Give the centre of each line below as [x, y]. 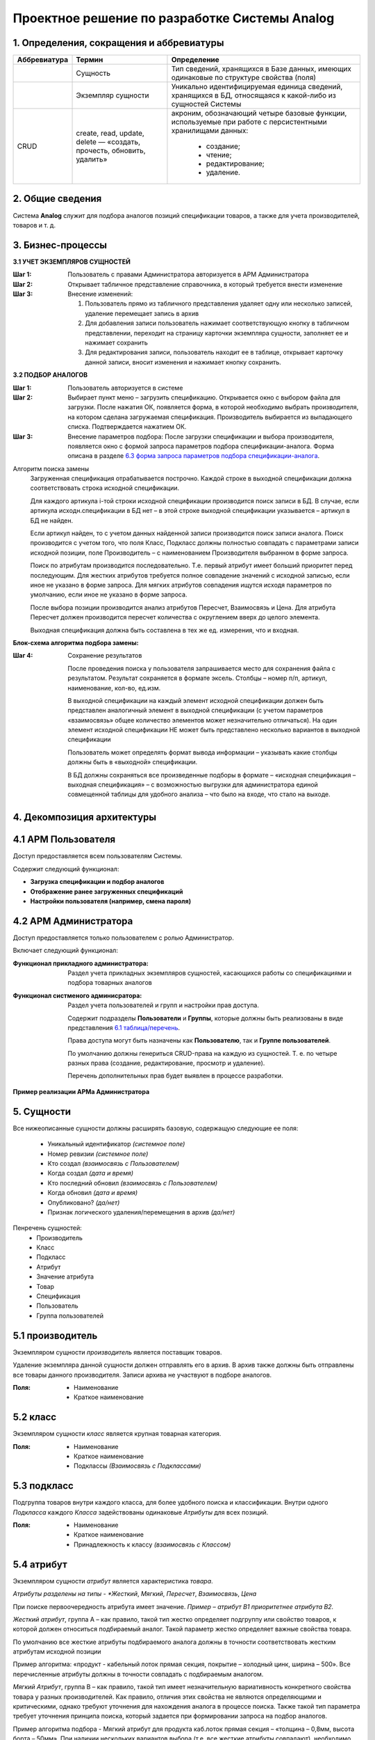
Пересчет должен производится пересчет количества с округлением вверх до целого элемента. [175, 617]
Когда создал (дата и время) [91, 1173]
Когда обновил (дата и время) [93, 1193]
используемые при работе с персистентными [249, 122]
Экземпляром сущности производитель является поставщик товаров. [117, 1352]
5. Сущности [42, 1111]
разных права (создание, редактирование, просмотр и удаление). [166, 1063]
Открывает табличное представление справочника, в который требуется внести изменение [205, 284]
